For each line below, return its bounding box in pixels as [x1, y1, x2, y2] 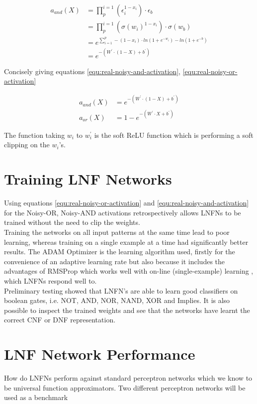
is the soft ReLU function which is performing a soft [94, 129, 254, 140]
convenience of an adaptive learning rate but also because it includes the [4, 256, 225, 266]
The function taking [4, 129, 65, 140]
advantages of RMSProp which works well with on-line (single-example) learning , [4, 266, 254, 276]
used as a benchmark [4, 392, 68, 403]
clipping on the [4, 139, 50, 150]
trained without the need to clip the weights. [4, 217, 140, 227]
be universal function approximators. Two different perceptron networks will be [4, 382, 246, 393]
